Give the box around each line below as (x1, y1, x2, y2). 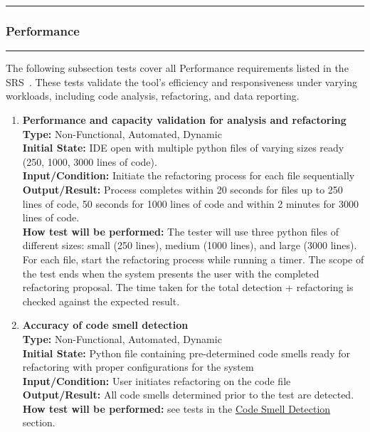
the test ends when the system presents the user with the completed (22, 265, 319, 280)
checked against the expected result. (22, 293, 180, 308)
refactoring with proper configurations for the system (22, 359, 254, 374)
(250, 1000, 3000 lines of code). (22, 154, 157, 169)
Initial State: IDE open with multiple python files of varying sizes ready (22, 140, 344, 155)
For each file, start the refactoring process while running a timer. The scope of (22, 251, 364, 266)
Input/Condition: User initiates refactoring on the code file (22, 373, 291, 388)
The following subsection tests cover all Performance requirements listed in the (6, 60, 349, 75)
